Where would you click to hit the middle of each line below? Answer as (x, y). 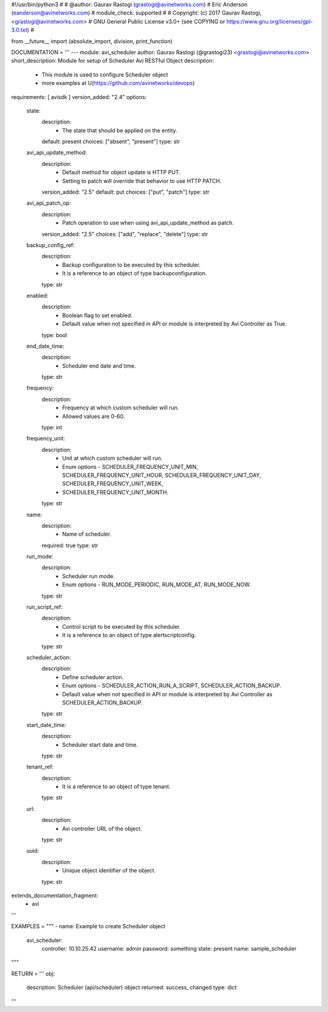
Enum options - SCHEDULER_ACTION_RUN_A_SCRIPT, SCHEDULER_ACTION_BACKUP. (172, 686)
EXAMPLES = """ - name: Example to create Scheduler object (88, 926)
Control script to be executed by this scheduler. (122, 626)
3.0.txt (19, 30)
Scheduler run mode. (89, 576)
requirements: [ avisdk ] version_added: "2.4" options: (79, 97)
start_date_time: (46, 725)
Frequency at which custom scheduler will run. (121, 408)
